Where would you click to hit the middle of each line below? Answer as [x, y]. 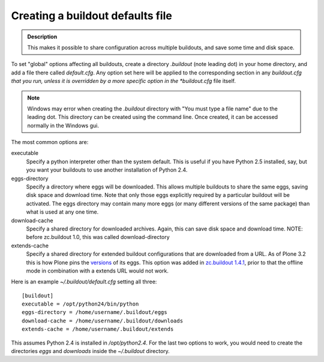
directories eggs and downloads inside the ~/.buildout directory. [91, 351]
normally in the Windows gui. [63, 125]
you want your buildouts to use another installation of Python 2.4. [107, 170]
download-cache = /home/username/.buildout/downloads [102, 321]
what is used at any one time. [62, 212]
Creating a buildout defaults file [91, 16]
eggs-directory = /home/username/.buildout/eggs [94, 312]
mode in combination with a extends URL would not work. [97, 271]
